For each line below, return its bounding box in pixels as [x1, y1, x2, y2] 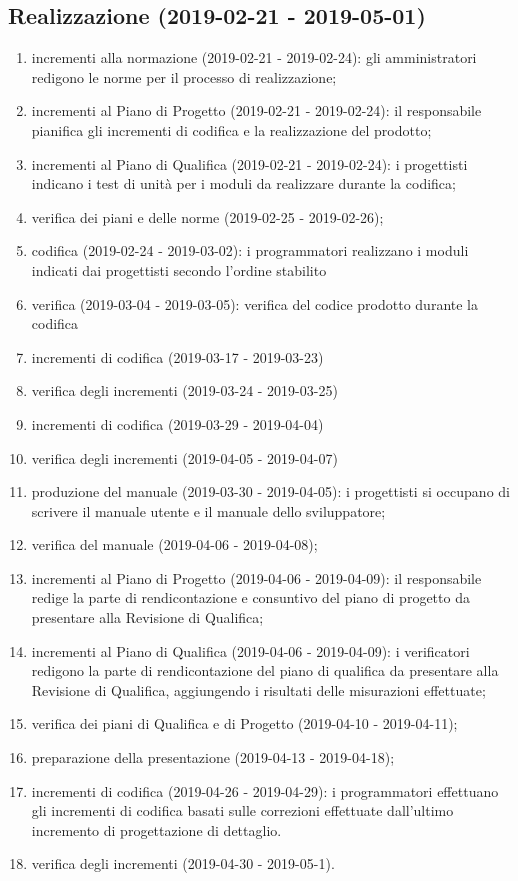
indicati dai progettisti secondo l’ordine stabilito [31, 259, 327, 280]
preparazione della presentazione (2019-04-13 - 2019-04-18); [31, 747, 395, 768]
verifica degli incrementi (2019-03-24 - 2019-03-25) [31, 380, 338, 401]
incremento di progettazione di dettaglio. [31, 819, 282, 840]
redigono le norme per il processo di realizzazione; [31, 66, 337, 87]
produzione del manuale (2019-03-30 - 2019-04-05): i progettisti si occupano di [31, 481, 510, 502]
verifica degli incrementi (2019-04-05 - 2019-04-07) [31, 447, 338, 468]
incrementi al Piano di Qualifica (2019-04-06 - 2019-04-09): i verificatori [31, 640, 470, 661]
